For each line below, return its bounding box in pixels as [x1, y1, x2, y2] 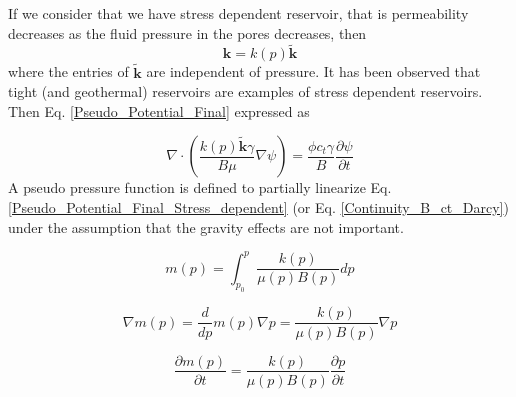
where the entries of [8, 61, 129, 82]
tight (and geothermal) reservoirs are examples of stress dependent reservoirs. [8, 81, 483, 102]
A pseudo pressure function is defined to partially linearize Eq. [8, 177, 392, 198]
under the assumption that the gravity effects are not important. [8, 216, 404, 237]
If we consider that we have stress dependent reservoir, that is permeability [8, 3, 469, 23]
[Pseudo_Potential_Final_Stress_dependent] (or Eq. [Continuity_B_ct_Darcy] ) [8, 197, 509, 217]
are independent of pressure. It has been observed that [146, 61, 481, 82]
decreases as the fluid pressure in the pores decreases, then [8, 22, 367, 43]
